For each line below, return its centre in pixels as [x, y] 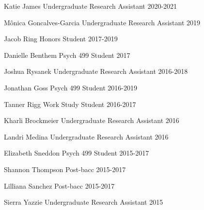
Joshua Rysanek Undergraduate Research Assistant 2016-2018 [96, 71]
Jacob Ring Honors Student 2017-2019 [61, 39]
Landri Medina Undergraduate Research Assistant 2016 [86, 136]
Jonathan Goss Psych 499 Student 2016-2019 [71, 87]
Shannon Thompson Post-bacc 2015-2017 [65, 169]
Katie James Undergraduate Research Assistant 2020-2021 [91, 6]
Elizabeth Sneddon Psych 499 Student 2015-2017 [77, 153]
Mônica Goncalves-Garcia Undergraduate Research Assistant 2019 [102, 22]
